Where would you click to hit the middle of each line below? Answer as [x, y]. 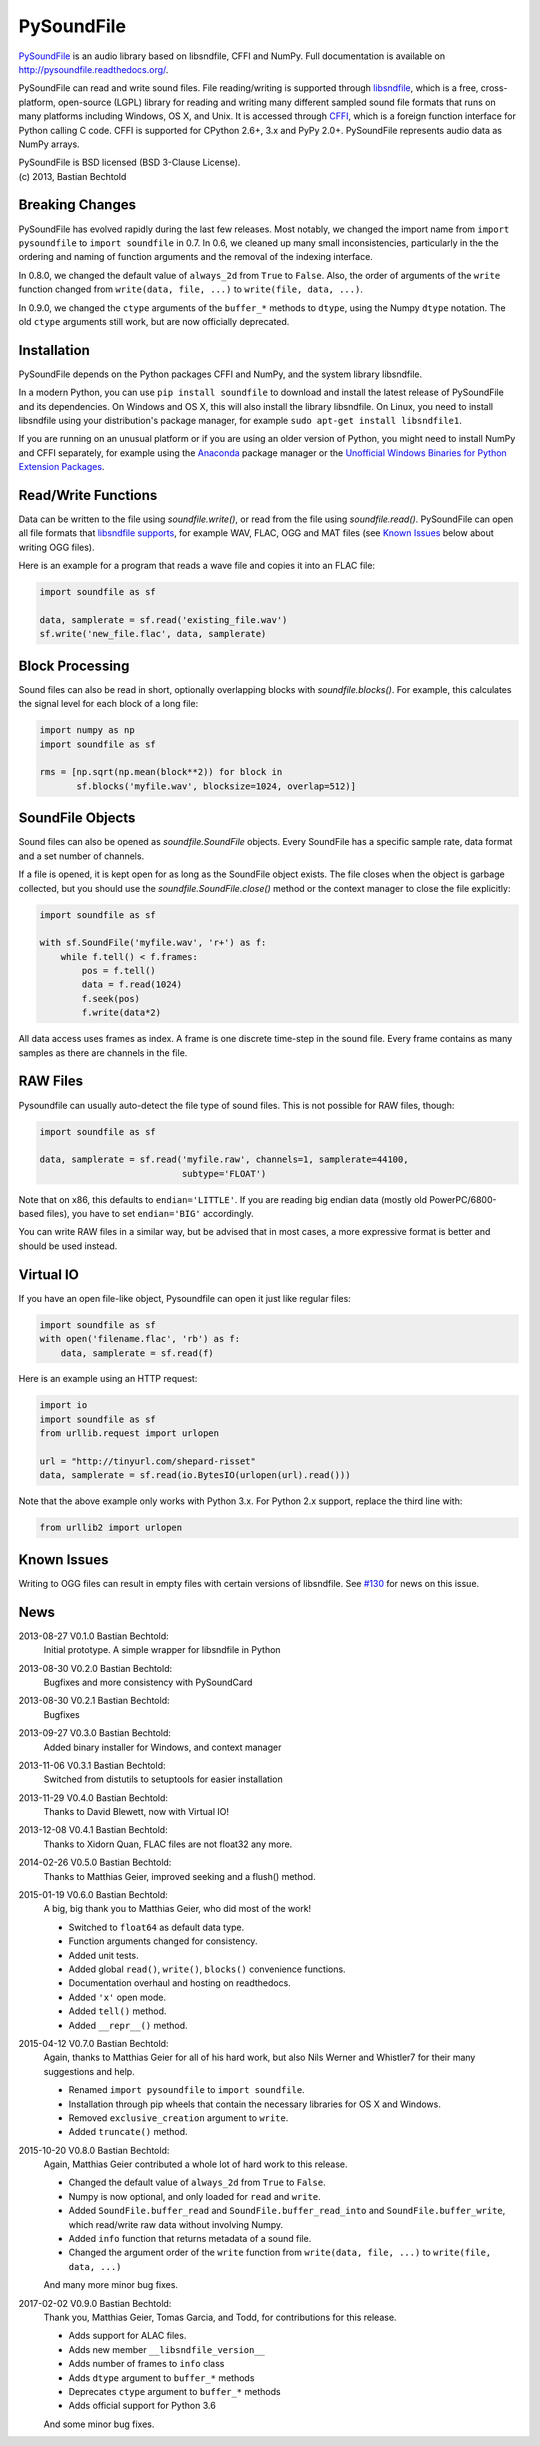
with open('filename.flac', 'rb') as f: [139, 1339]
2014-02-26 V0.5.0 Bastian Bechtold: [95, 1862]
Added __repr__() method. [128, 2025]
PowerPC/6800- [462, 1199]
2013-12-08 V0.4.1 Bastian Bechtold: [93, 1830]
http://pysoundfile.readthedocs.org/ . [93, 69]
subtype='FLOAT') [224, 1173]
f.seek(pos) [110, 998]
